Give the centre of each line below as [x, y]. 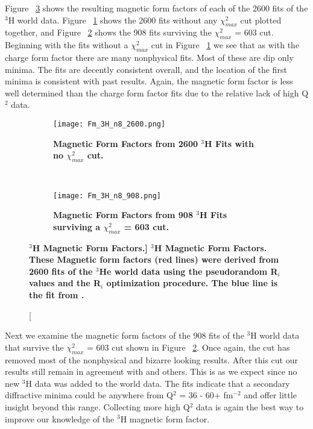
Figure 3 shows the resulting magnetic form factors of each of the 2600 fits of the [156, 8]
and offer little [270, 395]
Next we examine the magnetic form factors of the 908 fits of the [125, 335]
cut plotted [261, 20]
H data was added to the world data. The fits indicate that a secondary [158, 383]
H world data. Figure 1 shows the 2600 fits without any [113, 20]
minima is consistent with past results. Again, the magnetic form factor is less [149, 81]
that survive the [34, 347]
